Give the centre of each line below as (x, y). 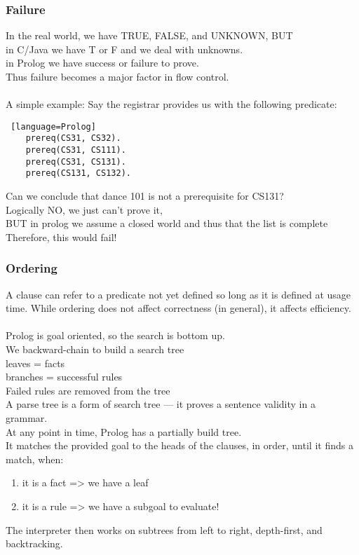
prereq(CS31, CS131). (76, 162)
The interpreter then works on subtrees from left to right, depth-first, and (164, 529)
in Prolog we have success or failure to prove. (102, 63)
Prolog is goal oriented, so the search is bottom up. (115, 335)
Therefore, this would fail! (61, 237)
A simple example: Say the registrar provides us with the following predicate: (171, 104)
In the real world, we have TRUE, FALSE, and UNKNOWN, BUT (149, 35)
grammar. (27, 418)
